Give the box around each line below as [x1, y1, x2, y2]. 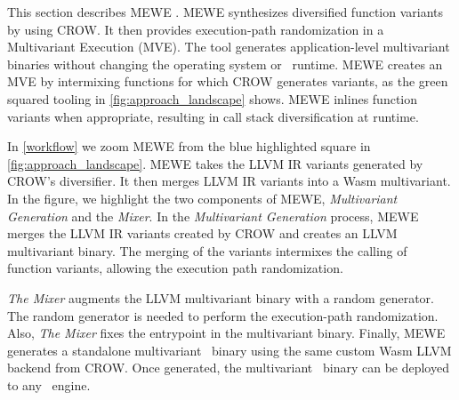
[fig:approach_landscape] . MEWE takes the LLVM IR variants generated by [7, 154, 423, 172]
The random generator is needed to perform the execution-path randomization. [7, 306, 439, 324]
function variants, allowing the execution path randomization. [7, 259, 343, 277]
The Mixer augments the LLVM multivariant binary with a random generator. [7, 288, 434, 307]
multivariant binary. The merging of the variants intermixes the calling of [7, 241, 407, 260]
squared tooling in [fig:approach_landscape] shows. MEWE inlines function [7, 89, 418, 108]
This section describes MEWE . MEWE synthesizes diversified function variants [7, 3, 444, 20]
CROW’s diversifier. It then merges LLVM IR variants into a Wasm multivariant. [7, 172, 451, 190]
